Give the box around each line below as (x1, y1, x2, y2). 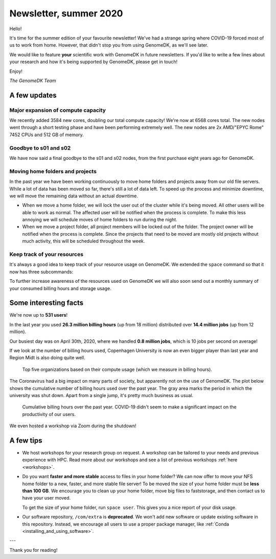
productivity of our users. (22, 411, 76, 417)
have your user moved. (22, 495, 71, 501)
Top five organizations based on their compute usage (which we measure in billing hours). (22, 366, 212, 372)
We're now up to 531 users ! (9, 312, 68, 318)
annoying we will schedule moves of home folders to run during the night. (22, 217, 177, 223)
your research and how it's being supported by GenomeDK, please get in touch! (9, 59, 178, 65)
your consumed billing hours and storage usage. (9, 285, 112, 292)
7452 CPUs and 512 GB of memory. (9, 131, 84, 138)
